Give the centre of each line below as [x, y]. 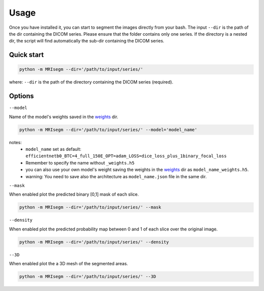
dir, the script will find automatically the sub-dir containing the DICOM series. [87, 41]
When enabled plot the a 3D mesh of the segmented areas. [68, 264]
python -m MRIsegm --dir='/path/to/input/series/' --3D [88, 277]
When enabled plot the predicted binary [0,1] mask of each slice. [74, 194]
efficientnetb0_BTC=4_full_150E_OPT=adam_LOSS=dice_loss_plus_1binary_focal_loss [126, 156]
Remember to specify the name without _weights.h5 [80, 163]
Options [22, 96]
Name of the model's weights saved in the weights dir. [64, 117]
